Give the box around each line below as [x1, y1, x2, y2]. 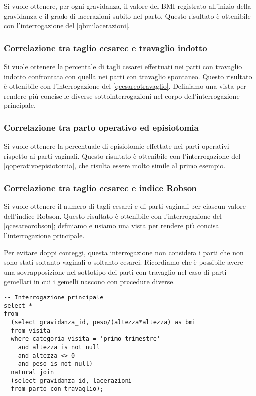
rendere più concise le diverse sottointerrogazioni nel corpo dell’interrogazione [4, 90, 240, 100]
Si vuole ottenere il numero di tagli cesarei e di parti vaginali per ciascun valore [4, 201, 246, 211]
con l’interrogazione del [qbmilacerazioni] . [4, 20, 130, 31]
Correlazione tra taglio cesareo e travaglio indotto [4, 41, 207, 54]
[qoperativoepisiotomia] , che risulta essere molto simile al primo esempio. [4, 160, 226, 171]
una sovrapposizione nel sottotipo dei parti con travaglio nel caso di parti [4, 266, 227, 277]
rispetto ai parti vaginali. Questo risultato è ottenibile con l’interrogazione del [4, 150, 241, 161]
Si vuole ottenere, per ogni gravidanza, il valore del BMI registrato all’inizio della [4, 1, 251, 11]
